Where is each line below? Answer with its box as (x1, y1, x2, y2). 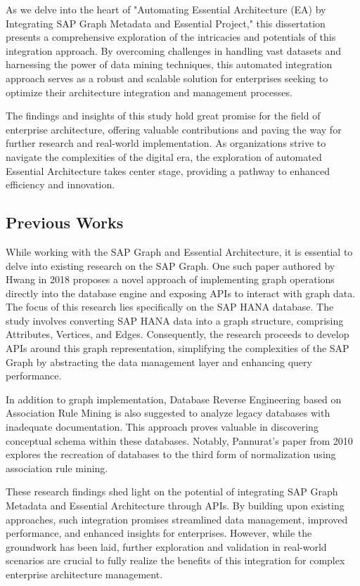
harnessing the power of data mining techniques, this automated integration (6, 57, 333, 72)
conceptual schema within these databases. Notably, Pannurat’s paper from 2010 (6, 433, 353, 448)
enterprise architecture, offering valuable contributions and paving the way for (6, 122, 342, 136)
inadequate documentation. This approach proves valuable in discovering (6, 419, 319, 434)
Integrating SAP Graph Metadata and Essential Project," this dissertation (6, 15, 326, 30)
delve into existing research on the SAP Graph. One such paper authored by (6, 258, 335, 273)
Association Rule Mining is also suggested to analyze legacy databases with (6, 405, 330, 420)
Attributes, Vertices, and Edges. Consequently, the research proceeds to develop (6, 327, 349, 341)
